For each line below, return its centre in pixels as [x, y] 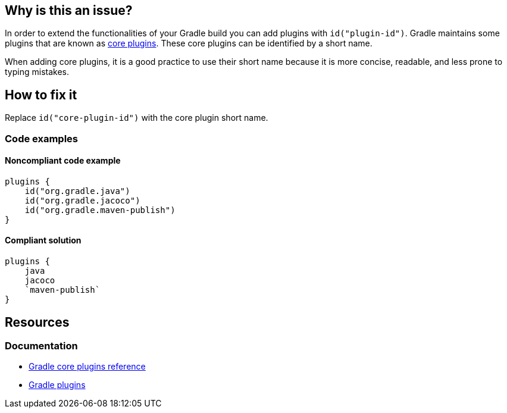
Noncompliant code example [63, 161]
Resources [37, 322]
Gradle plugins [57, 385]
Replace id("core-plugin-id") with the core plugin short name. [137, 118]
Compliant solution [43, 240]
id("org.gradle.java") [77, 191]
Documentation [41, 345]
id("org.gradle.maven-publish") [100, 210]
